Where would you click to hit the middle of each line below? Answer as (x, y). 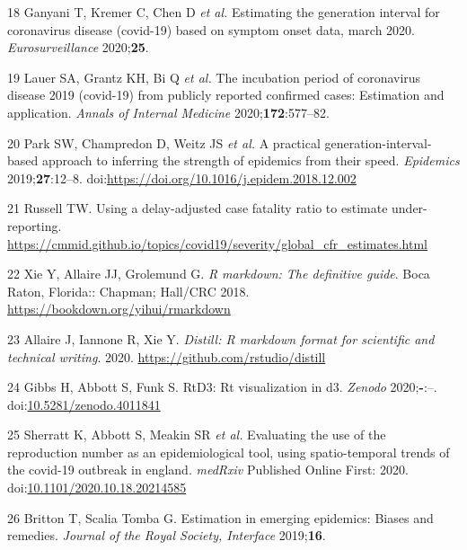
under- (410, 208)
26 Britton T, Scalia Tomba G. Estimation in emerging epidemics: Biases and (220, 517)
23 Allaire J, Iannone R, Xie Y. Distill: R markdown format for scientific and (221, 338)
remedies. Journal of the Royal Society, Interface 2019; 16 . (167, 535)
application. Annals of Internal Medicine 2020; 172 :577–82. (168, 112)
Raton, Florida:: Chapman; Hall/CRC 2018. (128, 291)
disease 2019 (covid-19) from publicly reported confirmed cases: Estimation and (226, 95)
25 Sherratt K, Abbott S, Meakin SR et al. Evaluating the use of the (197, 435)
